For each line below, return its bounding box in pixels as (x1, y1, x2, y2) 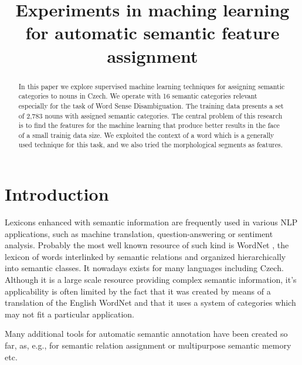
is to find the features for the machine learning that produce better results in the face (18, 120, 280, 130)
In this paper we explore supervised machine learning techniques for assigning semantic (18, 81, 285, 91)
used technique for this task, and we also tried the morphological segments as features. (18, 140, 283, 150)
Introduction (5, 182, 109, 206)
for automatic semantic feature (25, 21, 280, 45)
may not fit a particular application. (5, 307, 135, 320)
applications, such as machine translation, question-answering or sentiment (5, 227, 273, 239)
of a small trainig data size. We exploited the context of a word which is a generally (18, 130, 274, 140)
